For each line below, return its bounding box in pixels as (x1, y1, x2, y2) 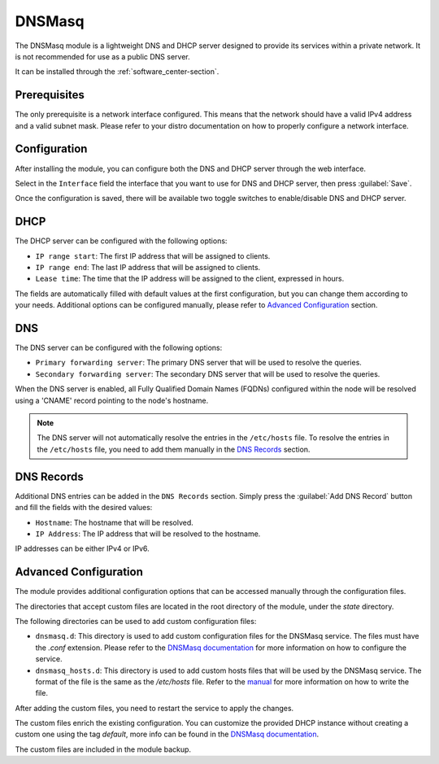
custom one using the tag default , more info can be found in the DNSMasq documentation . (15, 729, 319, 740)
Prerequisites (15, 88, 85, 102)
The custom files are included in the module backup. (15, 744, 191, 754)
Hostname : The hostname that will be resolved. (35, 517, 194, 527)
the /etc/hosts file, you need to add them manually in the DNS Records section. (37, 444, 311, 454)
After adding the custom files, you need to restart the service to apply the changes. (15, 703, 294, 713)
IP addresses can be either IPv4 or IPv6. (15, 544, 150, 553)
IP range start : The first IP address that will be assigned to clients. (35, 251, 271, 260)
